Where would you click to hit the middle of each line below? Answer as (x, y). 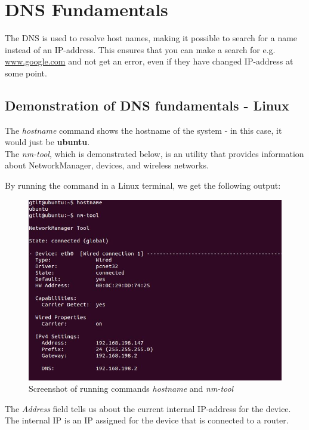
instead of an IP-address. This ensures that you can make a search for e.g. (140, 49)
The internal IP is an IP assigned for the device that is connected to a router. (147, 420)
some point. (26, 73)
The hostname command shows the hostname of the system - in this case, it (143, 130)
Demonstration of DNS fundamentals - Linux (147, 105)
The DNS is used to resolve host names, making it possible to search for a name (151, 38)
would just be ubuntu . (47, 142)
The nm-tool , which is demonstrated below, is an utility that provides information (154, 153)
